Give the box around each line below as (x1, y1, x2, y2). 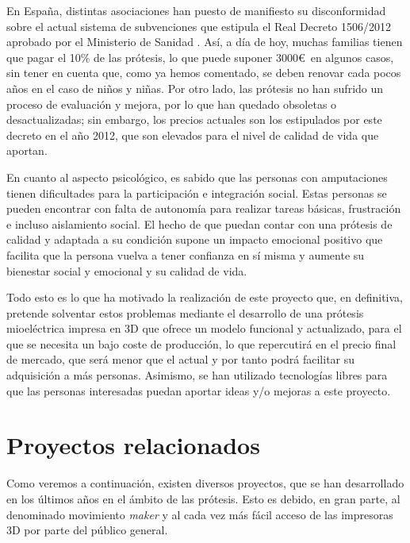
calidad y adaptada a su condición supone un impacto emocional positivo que (6, 231, 383, 248)
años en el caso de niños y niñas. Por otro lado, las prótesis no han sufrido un (6, 79, 384, 96)
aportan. (6, 142, 48, 159)
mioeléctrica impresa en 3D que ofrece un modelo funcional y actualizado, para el (6, 320, 402, 337)
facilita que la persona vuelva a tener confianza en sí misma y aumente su (6, 246, 365, 263)
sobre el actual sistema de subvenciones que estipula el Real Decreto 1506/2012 (6, 17, 392, 34)
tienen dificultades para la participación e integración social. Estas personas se (6, 184, 387, 201)
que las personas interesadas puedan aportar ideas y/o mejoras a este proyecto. (6, 382, 391, 399)
